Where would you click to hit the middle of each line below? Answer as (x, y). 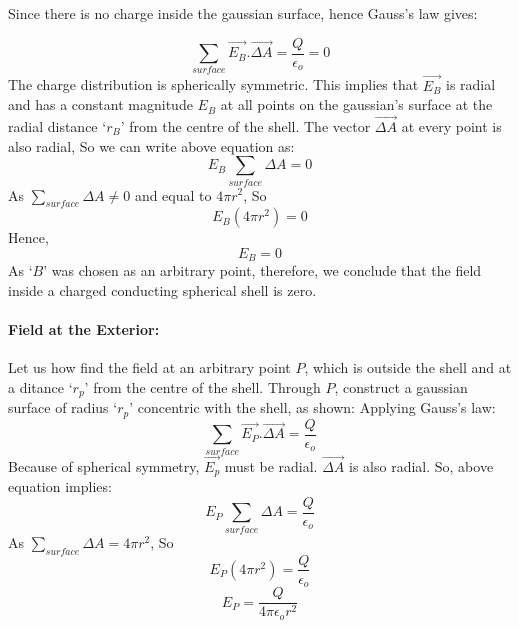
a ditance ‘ (40, 386)
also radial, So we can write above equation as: (151, 145)
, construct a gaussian (401, 386)
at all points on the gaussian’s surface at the (356, 104)
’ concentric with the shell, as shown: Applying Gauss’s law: (312, 407)
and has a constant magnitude (100, 104)
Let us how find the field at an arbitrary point (149, 367)
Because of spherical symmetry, (104, 465)
